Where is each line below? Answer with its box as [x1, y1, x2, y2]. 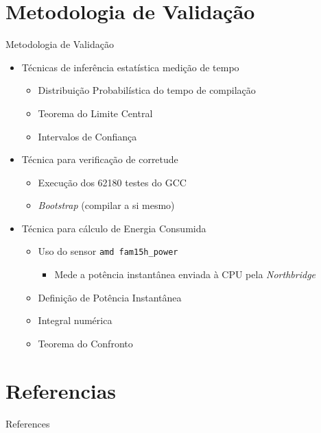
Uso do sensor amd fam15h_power [38, 244, 178, 258]
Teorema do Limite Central [38, 106, 153, 120]
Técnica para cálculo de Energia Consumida [21, 221, 206, 235]
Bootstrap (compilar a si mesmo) [38, 198, 175, 212]
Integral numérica [38, 313, 112, 327]
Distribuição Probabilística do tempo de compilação [38, 83, 256, 97]
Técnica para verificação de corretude [21, 152, 178, 166]
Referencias [5, 376, 117, 404]
